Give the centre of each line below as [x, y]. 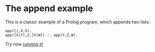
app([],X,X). [18, 31]
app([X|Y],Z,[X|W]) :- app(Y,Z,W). [42, 35]
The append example [49, 9]
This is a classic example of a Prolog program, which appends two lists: [77, 22]
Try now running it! [24, 44]
